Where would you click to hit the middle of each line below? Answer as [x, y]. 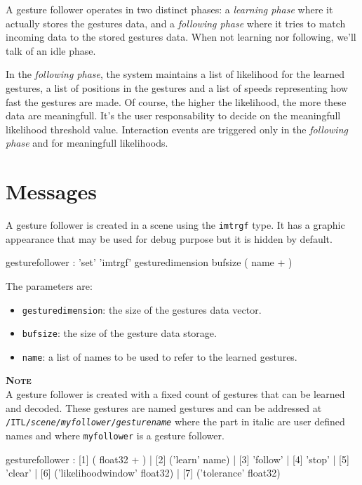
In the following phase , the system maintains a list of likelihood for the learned [175, 74]
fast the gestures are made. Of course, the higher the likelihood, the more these [176, 101]
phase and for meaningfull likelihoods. [87, 143]
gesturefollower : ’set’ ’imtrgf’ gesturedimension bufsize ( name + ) [149, 262]
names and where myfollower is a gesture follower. [115, 435]
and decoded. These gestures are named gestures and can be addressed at [164, 407]
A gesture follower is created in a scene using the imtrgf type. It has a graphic [175, 225]
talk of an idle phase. [51, 50]
